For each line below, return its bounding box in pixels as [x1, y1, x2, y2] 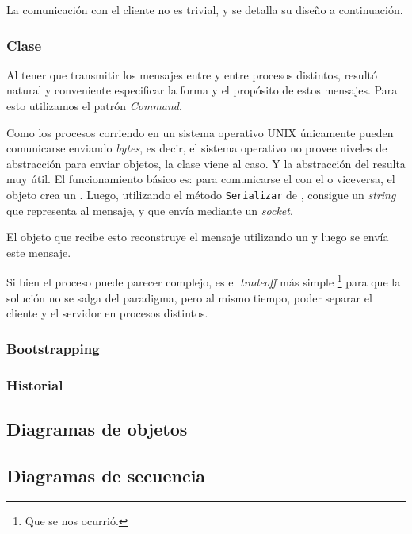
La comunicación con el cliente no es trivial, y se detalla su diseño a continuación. [6, 2, 403, 17]
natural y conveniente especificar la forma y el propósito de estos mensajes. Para [6, 82, 398, 98]
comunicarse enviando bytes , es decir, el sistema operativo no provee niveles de [6, 140, 387, 156]
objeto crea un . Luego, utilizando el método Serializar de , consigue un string [6, 186, 396, 202]
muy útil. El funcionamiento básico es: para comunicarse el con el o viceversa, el [6, 171, 395, 187]
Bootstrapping [6, 338, 100, 358]
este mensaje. [6, 244, 71, 260]
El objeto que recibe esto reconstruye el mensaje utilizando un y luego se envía [6, 229, 389, 245]
